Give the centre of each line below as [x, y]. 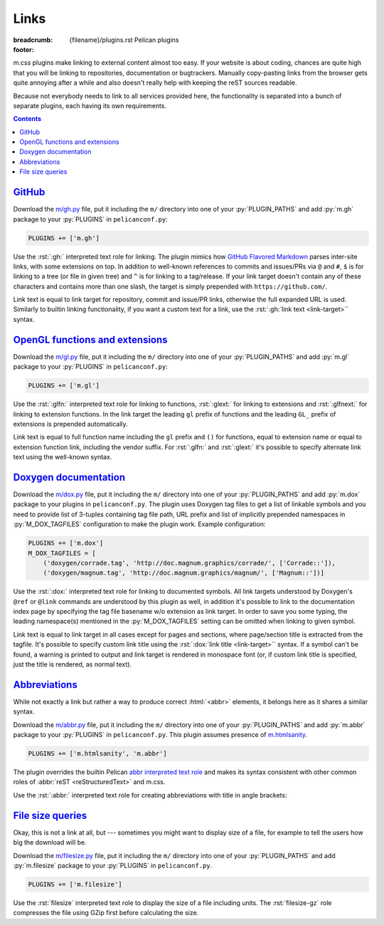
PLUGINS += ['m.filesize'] [75, 884]
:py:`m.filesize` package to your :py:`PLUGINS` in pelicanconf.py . [113, 865]
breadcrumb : [33, 40]
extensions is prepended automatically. [70, 424]
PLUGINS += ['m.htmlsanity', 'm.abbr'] [97, 754]
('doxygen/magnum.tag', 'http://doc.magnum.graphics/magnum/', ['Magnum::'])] [184, 573]
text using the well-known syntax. [63, 457]
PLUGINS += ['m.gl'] [64, 386]
